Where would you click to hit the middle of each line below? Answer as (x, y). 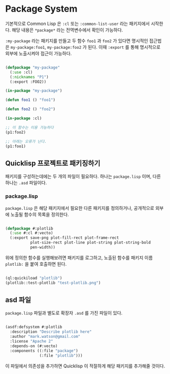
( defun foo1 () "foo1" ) (30, 100)
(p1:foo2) (16, 132)
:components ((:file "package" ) (44, 351)
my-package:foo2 (64, 47)
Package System (41, 9)
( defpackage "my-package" (32, 67)
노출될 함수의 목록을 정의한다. (40, 214)
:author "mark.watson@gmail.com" (45, 337)
